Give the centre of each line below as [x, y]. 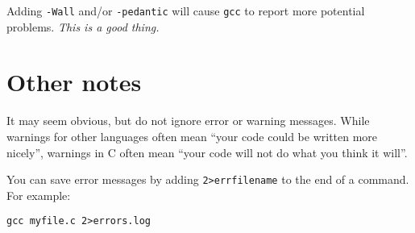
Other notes [74, 82]
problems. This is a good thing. [83, 26]
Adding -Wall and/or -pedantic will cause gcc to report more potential [186, 10]
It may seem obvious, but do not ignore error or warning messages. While [188, 121]
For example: [39, 195]
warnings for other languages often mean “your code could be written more [192, 136]
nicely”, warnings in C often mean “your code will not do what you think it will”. [207, 152]
